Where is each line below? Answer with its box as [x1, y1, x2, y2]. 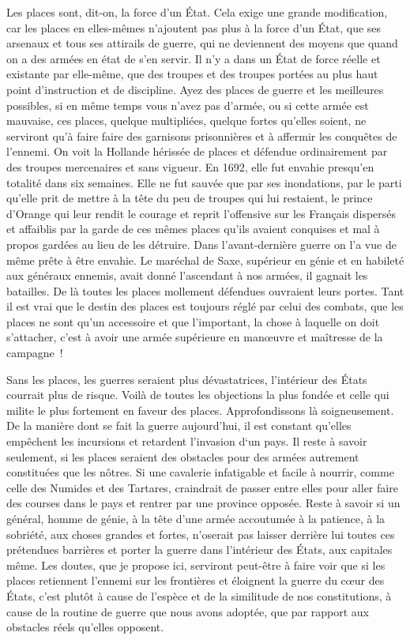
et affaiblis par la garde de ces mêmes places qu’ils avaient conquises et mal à [6, 220, 380, 237]
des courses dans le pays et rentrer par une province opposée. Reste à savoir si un [6, 495, 401, 511]
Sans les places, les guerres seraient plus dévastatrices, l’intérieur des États [6, 371, 367, 387]
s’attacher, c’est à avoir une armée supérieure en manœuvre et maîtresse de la [6, 329, 383, 345]
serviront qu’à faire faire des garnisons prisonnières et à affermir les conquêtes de [6, 127, 397, 144]
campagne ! [6, 344, 63, 361]
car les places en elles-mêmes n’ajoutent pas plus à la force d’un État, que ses [6, 19, 382, 36]
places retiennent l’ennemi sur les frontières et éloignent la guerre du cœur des [6, 572, 385, 589]
